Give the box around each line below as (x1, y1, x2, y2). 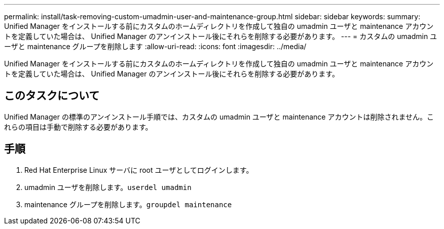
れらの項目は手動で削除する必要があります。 (4, 122, 153, 131)
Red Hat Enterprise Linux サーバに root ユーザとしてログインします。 (24, 165, 253, 174)
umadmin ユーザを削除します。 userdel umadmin (24, 182, 192, 192)
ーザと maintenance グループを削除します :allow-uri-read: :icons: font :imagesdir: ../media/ (4, 42, 307, 51)
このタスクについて (4, 89, 100, 102)
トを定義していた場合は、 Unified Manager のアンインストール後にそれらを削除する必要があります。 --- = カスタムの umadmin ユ (4, 32, 437, 41)
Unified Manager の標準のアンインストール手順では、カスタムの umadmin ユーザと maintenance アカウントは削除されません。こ (4, 112, 434, 121)
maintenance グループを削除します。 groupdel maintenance (24, 200, 232, 209)
